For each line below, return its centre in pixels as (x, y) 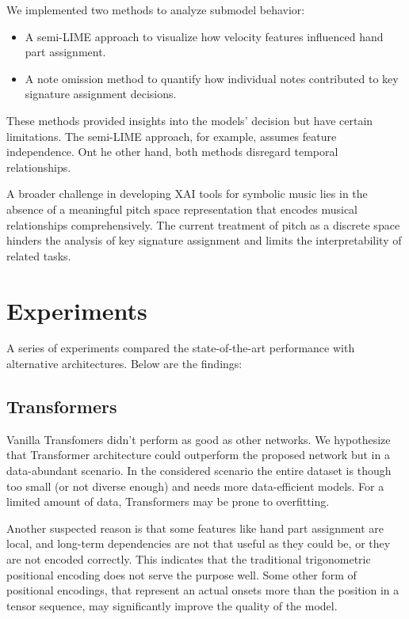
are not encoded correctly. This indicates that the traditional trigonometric (189, 558)
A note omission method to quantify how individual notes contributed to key (212, 78)
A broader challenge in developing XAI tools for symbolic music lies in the (187, 194)
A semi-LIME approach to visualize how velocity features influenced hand (204, 36)
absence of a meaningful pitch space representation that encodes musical (182, 209)
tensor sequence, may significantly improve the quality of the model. (172, 605)
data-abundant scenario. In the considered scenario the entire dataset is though (199, 471)
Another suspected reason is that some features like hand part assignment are (195, 528)
